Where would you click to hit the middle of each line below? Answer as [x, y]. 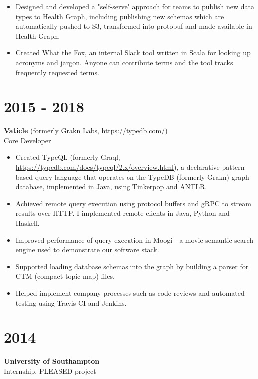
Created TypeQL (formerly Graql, [68, 157]
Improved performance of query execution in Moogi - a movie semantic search [134, 239]
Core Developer [28, 140]
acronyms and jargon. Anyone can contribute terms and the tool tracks [124, 62]
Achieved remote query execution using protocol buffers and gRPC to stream [133, 203]
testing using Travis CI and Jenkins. [71, 302]
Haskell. [28, 223]
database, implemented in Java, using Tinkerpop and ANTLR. [111, 187]
